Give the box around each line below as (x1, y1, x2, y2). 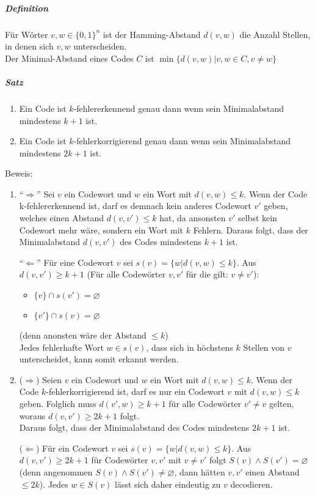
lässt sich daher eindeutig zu (114, 477, 221, 490)
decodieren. (230, 477, 273, 490)
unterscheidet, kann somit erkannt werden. (19, 353, 179, 365)
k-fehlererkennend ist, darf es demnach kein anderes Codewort (19, 199, 252, 212)
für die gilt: (186, 268, 228, 280)
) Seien (35, 373, 62, 386)
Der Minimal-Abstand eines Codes (5, 51, 134, 64)
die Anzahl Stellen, (239, 28, 311, 40)
